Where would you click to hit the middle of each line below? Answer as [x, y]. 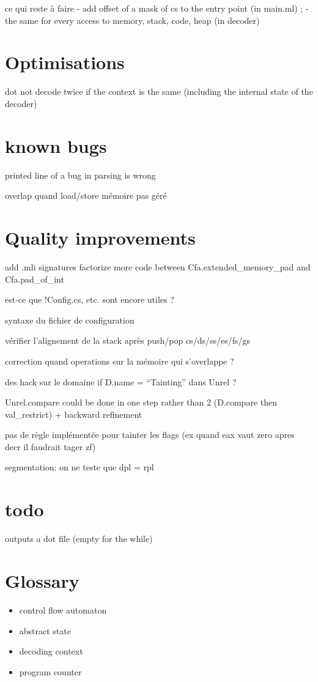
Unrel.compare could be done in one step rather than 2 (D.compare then [141, 402]
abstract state [45, 630]
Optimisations [65, 62]
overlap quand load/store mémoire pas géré [86, 195]
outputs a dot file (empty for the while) [79, 539]
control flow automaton [63, 610]
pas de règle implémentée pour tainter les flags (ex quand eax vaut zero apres [150, 435]
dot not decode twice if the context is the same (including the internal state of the [159, 91]
